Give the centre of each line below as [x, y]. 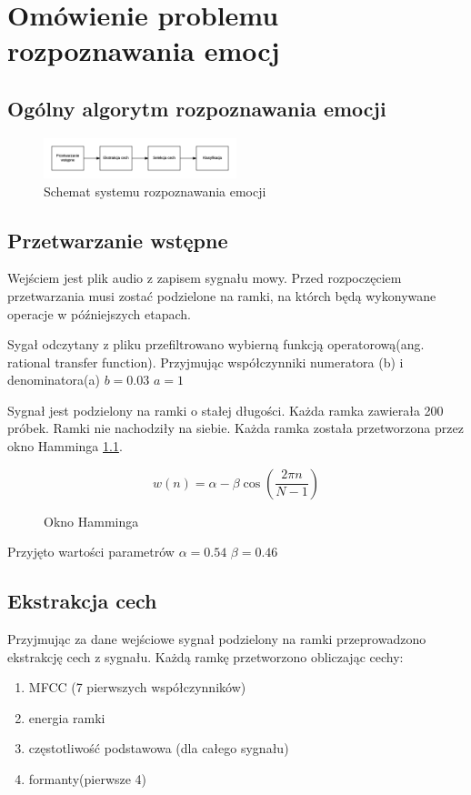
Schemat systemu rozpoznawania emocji [155, 191]
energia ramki [67, 717]
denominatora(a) [54, 380]
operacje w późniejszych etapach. [99, 313]
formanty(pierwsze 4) [88, 779]
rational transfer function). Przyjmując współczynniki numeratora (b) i [205, 362]
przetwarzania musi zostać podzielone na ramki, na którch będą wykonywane [222, 295]
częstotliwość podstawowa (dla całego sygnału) [159, 748]
